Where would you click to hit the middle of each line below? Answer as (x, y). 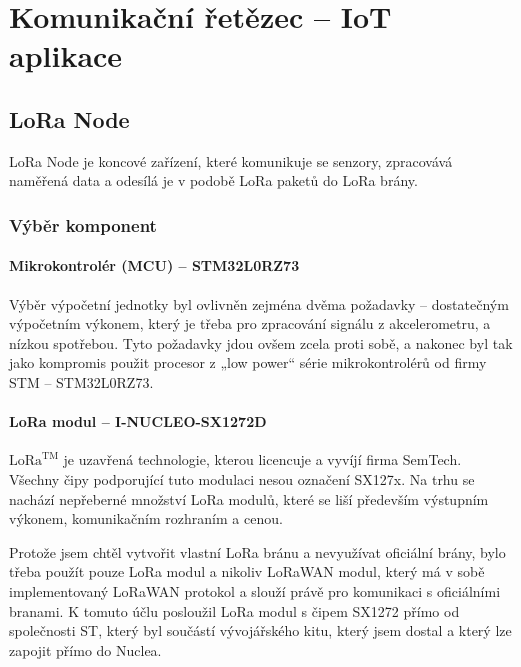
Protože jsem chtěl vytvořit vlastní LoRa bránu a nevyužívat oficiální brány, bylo (257, 551)
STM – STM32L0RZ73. (81, 381)
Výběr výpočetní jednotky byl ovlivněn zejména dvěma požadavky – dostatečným (259, 303)
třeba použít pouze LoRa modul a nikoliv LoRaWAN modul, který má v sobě (247, 571)
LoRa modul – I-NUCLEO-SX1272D (138, 421)
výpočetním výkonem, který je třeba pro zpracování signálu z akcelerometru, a (250, 323)
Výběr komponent (83, 224)
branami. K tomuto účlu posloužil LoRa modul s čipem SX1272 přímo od (234, 610)
